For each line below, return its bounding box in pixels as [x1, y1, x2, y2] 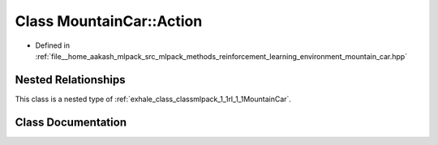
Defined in [35, 41, 71, 50]
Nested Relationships [15, 73, 126, 87]
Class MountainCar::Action [15, 12, 203, 30]
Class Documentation [15, 115, 127, 129]
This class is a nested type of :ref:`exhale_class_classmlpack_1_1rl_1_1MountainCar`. [15, 94, 292, 104]
